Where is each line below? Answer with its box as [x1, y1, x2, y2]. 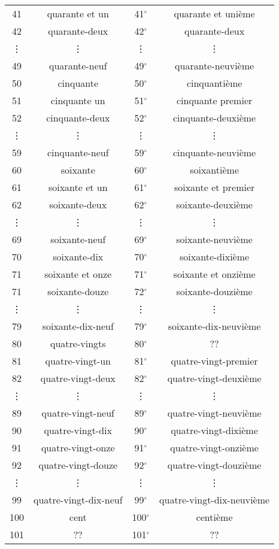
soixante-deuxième [176, 198, 253, 211]
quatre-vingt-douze [38, 458, 118, 472]
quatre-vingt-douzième [167, 458, 262, 472]
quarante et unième [174, 7, 255, 20]
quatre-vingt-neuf [41, 406, 114, 420]
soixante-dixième [180, 250, 250, 263]
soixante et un [48, 180, 108, 194]
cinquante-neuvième [172, 145, 256, 159]
